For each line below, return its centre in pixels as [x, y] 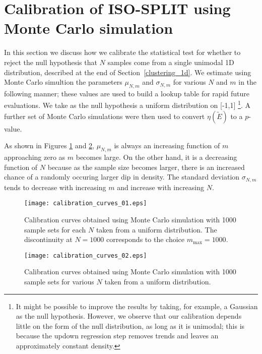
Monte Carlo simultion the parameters [63, 82]
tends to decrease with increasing [55, 187]
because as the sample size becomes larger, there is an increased [146, 167]
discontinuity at [48, 239]
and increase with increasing [161, 187]
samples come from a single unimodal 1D [171, 62]
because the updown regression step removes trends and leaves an [117, 336]
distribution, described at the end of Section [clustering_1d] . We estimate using [128, 72]
